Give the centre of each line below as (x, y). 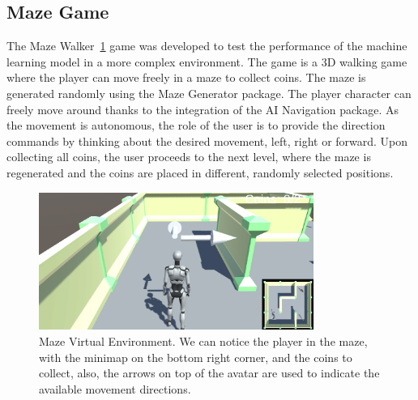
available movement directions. (115, 388)
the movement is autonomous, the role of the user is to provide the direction (196, 125)
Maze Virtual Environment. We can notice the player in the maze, (203, 341)
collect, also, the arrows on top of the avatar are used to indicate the (209, 373)
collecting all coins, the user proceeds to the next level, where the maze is (189, 157)
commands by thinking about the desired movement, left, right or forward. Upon (207, 140)
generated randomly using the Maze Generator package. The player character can (209, 93)
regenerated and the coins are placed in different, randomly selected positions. (200, 172)
